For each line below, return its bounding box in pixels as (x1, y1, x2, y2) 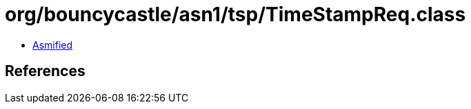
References (5, 62, 86, 80)
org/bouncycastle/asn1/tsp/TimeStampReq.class (5, 3, 466, 26)
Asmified (32, 38, 73, 51)
